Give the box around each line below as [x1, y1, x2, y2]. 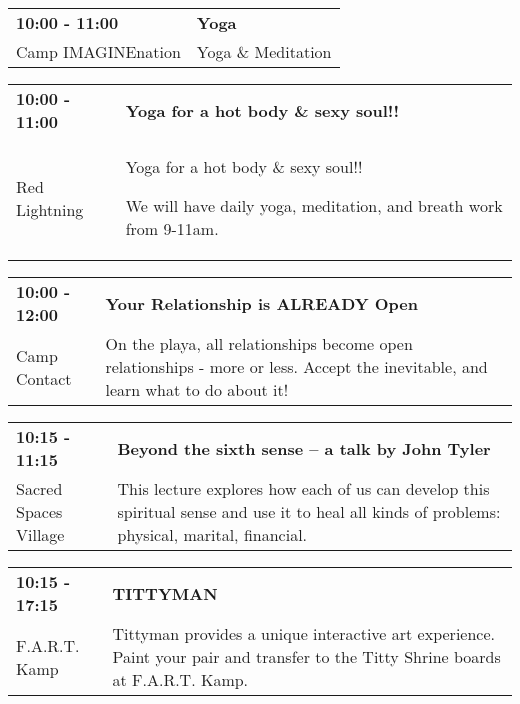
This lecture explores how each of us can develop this [117, 477, 490, 500]
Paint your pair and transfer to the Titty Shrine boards [112, 645, 501, 668]
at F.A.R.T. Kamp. [112, 668, 249, 691]
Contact [16, 366, 72, 390]
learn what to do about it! [105, 378, 289, 401]
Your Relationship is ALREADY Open [105, 291, 419, 315]
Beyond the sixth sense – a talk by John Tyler [117, 436, 491, 460]
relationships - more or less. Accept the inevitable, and [105, 355, 488, 378]
